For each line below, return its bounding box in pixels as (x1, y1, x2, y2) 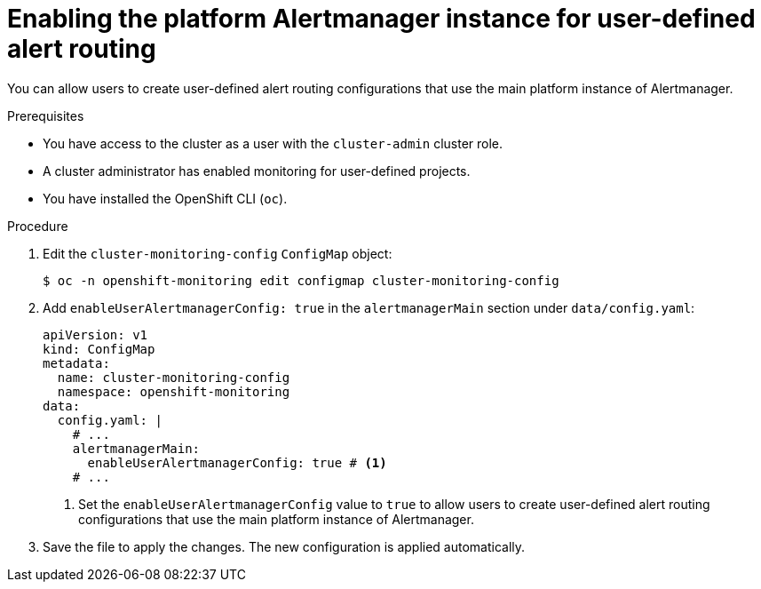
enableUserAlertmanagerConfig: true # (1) (87, 455, 387, 470)
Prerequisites (7, 107, 84, 123)
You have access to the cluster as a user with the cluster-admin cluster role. (43, 135, 503, 151)
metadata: (43, 355, 110, 370)
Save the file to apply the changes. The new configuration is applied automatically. (43, 538, 526, 554)
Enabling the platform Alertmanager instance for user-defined (7, 4, 756, 34)
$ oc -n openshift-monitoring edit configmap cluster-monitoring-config (43, 273, 559, 288)
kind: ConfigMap (43, 341, 155, 356)
